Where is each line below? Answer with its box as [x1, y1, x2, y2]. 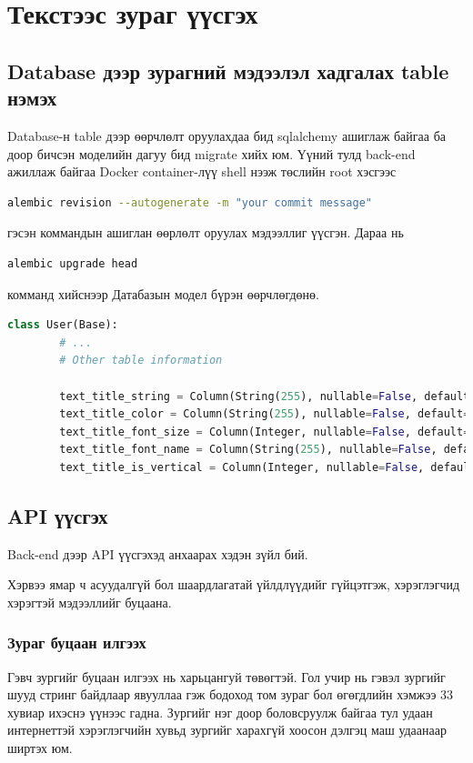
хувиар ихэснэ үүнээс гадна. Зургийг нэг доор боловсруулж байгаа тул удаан [7, 702, 433, 721]
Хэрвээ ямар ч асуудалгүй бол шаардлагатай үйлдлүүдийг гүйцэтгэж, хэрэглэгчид [7, 575, 460, 594]
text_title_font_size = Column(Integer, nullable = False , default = [59, 425, 470, 438]
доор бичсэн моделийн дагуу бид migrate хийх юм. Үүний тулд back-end [7, 144, 416, 163]
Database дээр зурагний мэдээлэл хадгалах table [7, 56, 449, 85]
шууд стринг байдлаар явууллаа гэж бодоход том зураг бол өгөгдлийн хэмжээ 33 [7, 685, 454, 704]
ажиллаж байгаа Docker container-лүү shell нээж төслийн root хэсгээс [7, 162, 397, 181]
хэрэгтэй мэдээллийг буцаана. [7, 592, 172, 611]
